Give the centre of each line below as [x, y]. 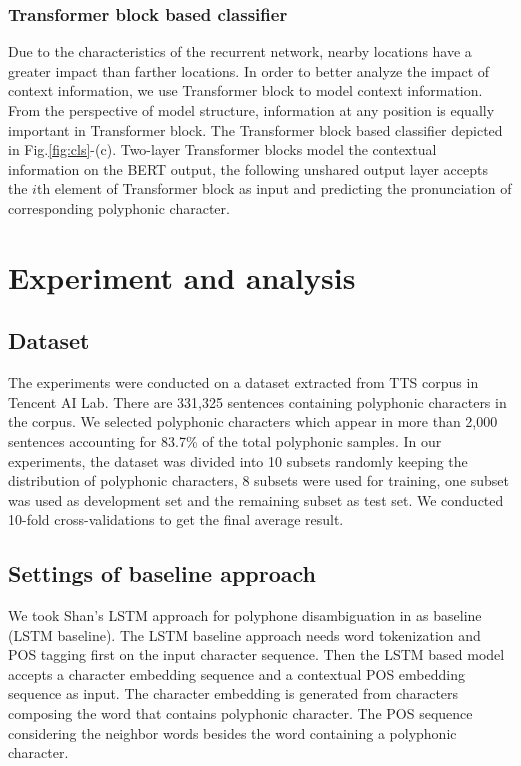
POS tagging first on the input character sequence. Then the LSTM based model [256, 654]
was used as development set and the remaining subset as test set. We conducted [256, 499]
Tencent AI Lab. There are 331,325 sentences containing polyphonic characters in [257, 401]
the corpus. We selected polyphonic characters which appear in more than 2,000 [253, 421]
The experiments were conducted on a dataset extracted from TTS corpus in [243, 382]
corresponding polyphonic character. [119, 207]
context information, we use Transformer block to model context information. [245, 90]
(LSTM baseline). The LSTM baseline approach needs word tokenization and [244, 634]
